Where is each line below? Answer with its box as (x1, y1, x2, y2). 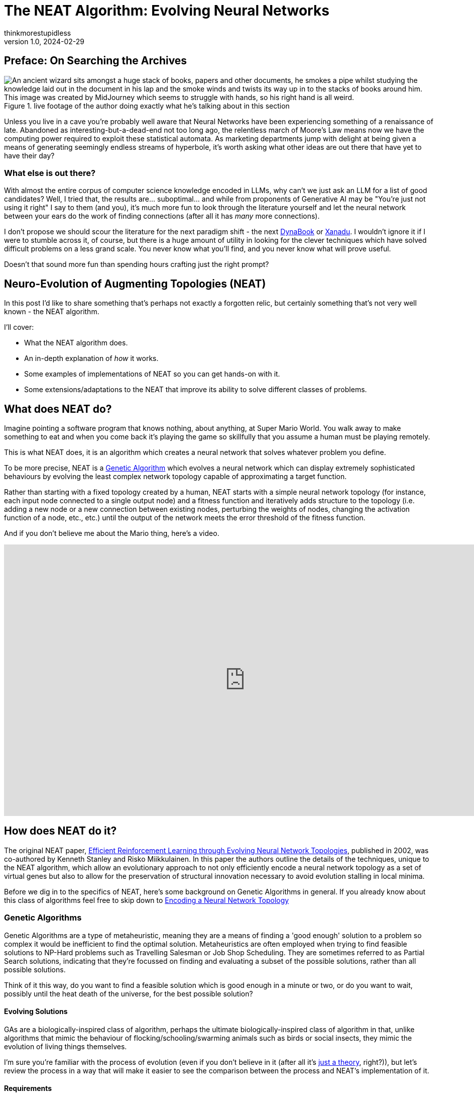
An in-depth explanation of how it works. (24, 354, 159, 363)
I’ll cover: (4, 323, 34, 332)
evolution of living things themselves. (4, 1042, 127, 1051)
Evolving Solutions (4, 1007, 68, 1016)
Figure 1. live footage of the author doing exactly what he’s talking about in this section (4, 101, 290, 110)
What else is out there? (4, 167, 96, 178)
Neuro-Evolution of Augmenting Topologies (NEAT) (4, 277, 266, 290)
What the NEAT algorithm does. (24, 338, 128, 347)
